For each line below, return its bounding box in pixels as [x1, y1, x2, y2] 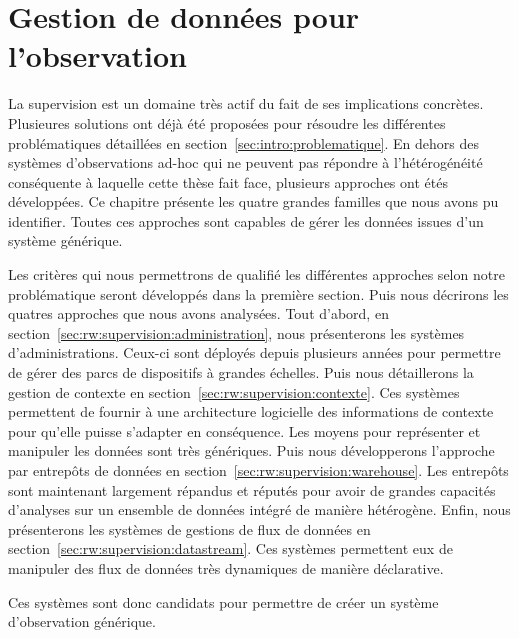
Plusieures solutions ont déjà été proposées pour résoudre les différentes [8, 112, 446, 133]
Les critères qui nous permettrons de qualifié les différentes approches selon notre [8, 264, 505, 285]
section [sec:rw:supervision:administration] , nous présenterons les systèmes [8, 322, 465, 343]
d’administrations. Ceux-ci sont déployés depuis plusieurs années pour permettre [8, 342, 501, 363]
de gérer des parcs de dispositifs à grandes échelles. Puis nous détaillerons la [8, 362, 474, 383]
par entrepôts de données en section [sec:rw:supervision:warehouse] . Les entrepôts [8, 460, 509, 480]
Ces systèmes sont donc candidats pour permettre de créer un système [8, 591, 439, 612]
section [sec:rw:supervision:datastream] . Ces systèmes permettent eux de [8, 538, 453, 559]
